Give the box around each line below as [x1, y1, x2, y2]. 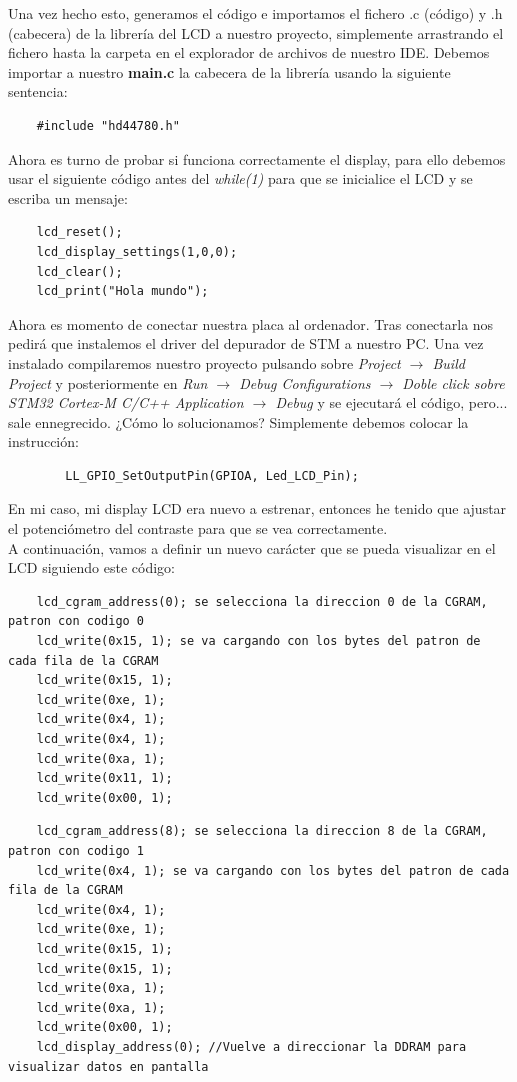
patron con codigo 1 [8, 843, 145, 858]
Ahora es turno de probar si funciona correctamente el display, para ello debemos [8, 148, 506, 169]
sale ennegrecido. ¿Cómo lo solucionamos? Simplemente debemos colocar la [8, 411, 469, 432]
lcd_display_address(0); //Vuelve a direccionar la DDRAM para [36, 1039, 467, 1054]
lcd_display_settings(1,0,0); [36, 244, 238, 259]
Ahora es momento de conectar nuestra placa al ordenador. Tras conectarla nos [8, 313, 494, 334]
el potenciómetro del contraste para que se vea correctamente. [8, 518, 388, 539]
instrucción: [8, 431, 79, 452]
